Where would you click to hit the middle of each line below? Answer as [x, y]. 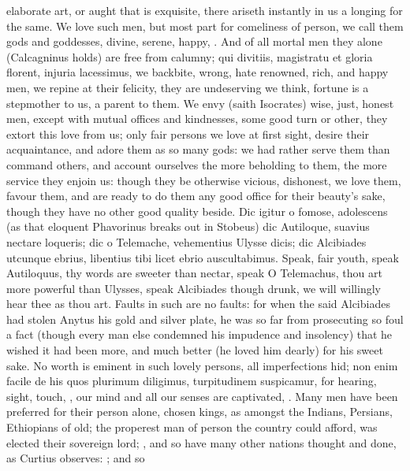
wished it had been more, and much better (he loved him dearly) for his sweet [195, 350]
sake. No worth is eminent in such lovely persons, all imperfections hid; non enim [202, 365]
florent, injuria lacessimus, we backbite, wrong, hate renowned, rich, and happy [198, 72]
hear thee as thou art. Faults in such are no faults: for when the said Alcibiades [198, 304]
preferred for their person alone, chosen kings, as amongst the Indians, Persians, [199, 412]
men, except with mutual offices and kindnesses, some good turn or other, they [197, 119]
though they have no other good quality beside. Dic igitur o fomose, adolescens [197, 211]
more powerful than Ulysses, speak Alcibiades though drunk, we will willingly [194, 288]
